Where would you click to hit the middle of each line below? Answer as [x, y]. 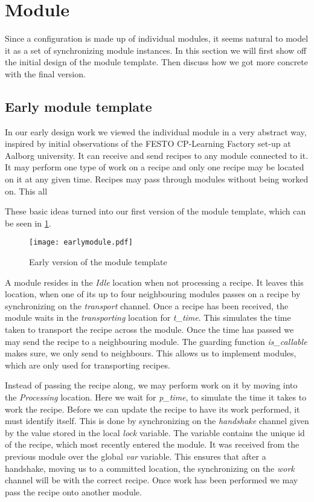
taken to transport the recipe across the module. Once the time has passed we [149, 330]
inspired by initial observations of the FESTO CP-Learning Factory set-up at [148, 143]
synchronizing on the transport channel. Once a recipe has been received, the [147, 305]
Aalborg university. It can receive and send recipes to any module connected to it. [157, 155]
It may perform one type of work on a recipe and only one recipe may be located [155, 167]
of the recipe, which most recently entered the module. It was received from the [152, 444]
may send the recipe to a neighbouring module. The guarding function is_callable [156, 341]
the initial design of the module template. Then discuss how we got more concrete [156, 62]
